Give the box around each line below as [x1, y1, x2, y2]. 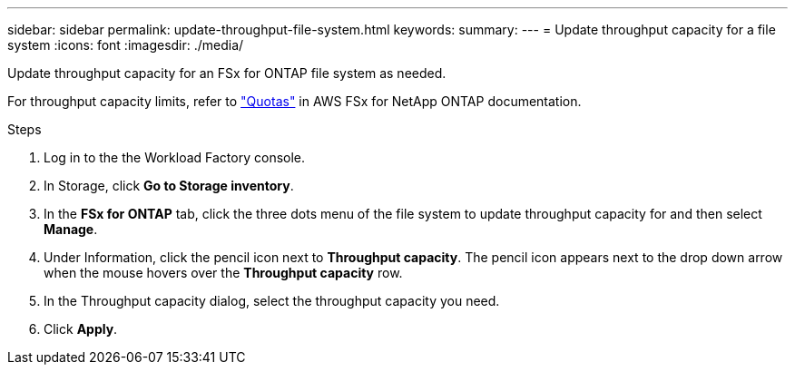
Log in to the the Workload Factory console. [44, 150, 306, 165]
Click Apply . [44, 321, 118, 337]
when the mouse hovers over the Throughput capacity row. [44, 265, 403, 280]
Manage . [44, 221, 98, 237]
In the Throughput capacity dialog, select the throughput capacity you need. [44, 293, 500, 308]
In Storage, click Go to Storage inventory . [44, 178, 294, 193]
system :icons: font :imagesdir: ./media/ [7, 37, 244, 53]
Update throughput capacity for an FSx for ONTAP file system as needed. [7, 65, 447, 81]
